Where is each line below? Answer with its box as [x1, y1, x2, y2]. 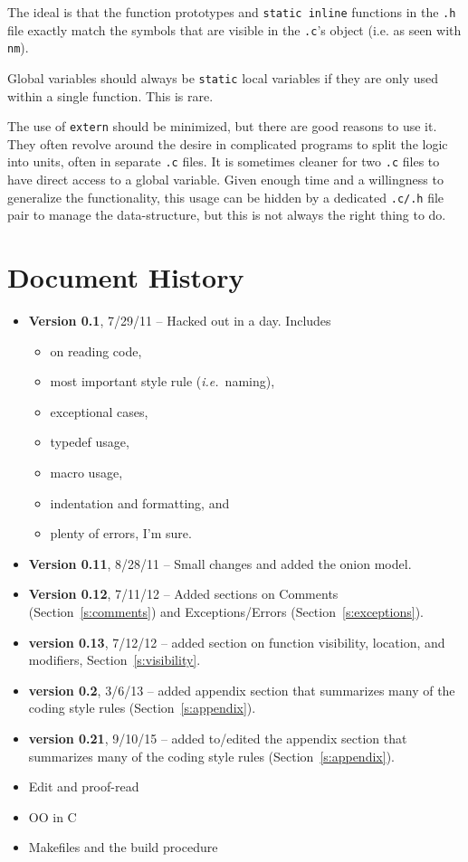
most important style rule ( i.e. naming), [50, 372, 275, 391]
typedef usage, [50, 432, 129, 451]
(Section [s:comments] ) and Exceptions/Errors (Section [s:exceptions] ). [28, 602, 424, 621]
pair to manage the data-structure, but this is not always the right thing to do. [7, 205, 446, 224]
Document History [7, 259, 244, 296]
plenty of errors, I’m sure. [50, 524, 192, 543]
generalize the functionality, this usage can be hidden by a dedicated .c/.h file [7, 187, 444, 206]
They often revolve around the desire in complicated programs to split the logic [7, 134, 448, 153]
